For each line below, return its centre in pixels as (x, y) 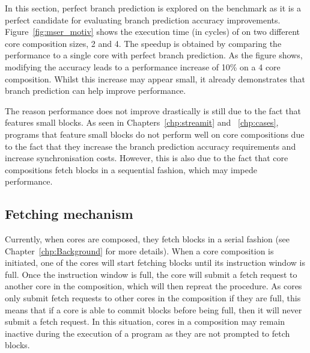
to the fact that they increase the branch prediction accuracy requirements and (150, 146)
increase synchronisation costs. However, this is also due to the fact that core (147, 158)
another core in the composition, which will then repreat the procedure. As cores (153, 286)
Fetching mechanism (69, 214)
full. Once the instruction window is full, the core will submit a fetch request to (151, 274)
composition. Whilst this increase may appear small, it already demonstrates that (155, 78)
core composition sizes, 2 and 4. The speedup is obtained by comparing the (143, 43)
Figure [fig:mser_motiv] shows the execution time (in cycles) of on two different (152, 32)
